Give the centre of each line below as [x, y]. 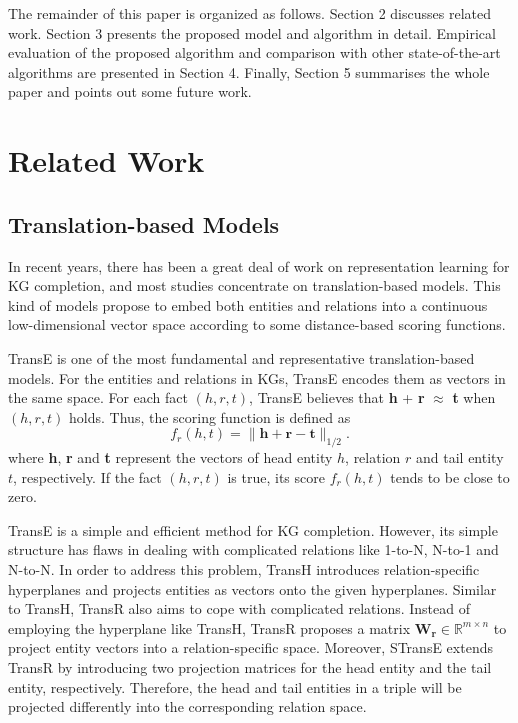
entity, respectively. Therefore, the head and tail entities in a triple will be [235, 686]
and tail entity [460, 457]
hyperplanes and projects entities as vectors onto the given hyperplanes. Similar [252, 588]
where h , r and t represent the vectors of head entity [170, 457]
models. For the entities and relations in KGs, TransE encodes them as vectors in [257, 377]
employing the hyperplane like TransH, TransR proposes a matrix [209, 627]
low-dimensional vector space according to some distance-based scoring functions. [257, 324]
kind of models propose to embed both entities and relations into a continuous [248, 304]
